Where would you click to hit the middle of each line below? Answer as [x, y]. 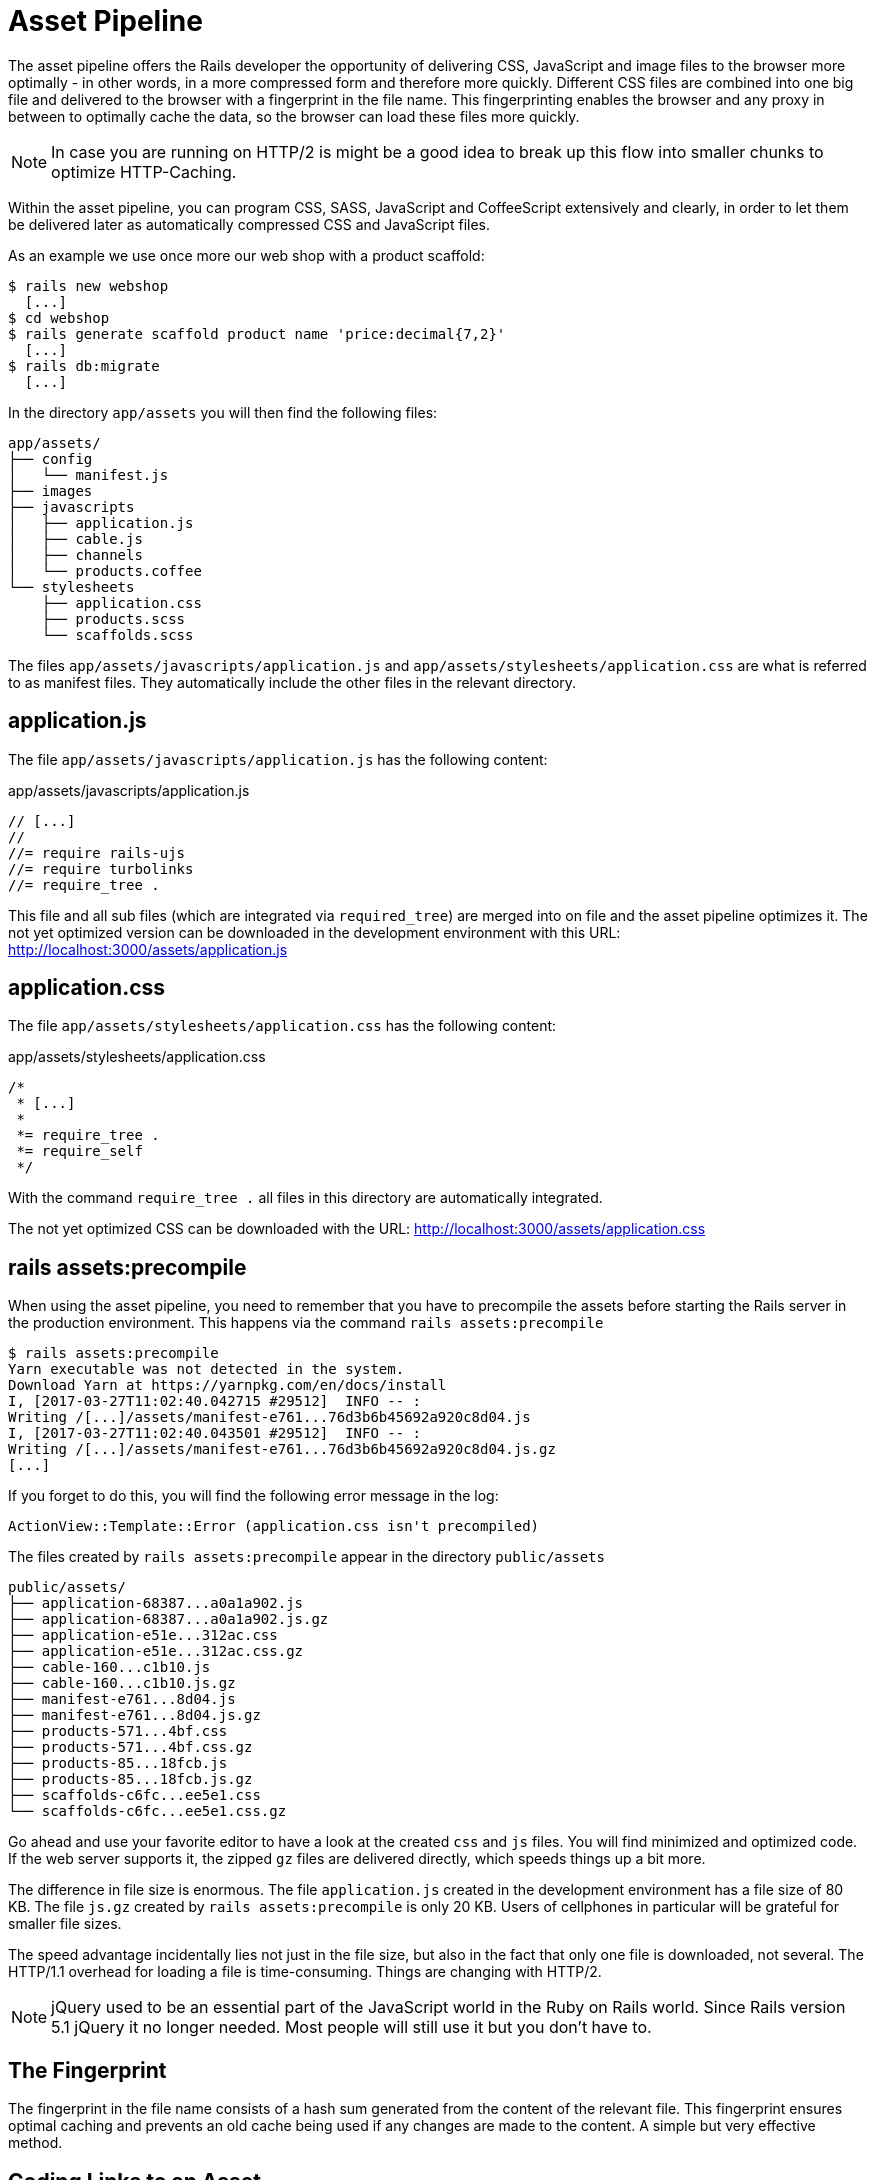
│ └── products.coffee [105, 570]
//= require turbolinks [101, 868]
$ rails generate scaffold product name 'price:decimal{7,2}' [257, 333]
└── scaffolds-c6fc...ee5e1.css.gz [147, 1811]
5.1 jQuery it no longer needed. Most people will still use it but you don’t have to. [351, 2027]
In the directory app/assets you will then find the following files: [223, 412]
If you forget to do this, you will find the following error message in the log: [253, 1496]
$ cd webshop [59, 317]
